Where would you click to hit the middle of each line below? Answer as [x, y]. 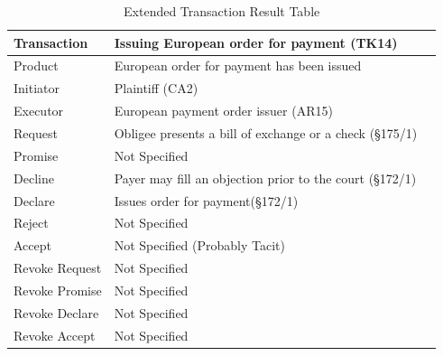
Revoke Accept [55, 335]
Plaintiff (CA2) [156, 88]
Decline [34, 178]
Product [36, 66]
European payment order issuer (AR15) [223, 111]
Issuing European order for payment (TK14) [256, 42]
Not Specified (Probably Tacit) [199, 245]
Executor [39, 111]
